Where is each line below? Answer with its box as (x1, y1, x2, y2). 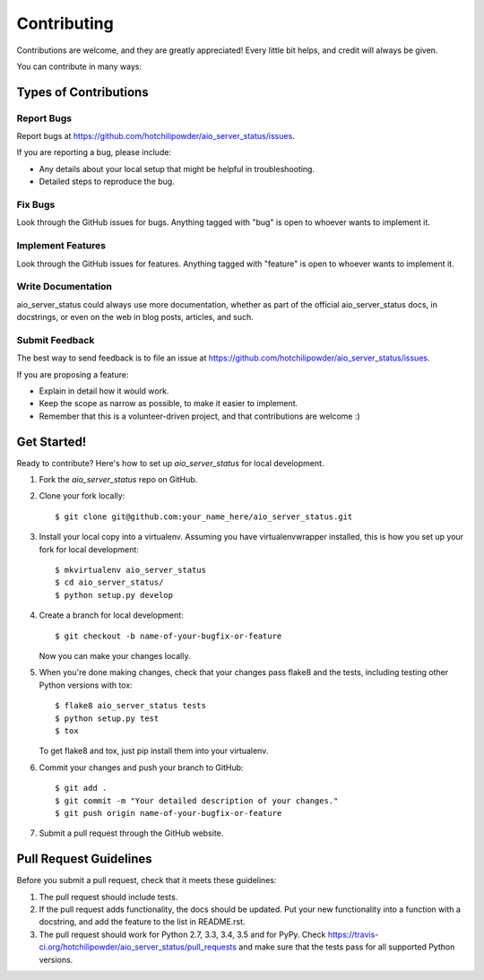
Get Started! (16, 434, 87, 449)
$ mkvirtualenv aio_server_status (55, 565, 206, 576)
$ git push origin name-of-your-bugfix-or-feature (55, 808, 282, 818)
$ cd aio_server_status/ (55, 577, 164, 587)
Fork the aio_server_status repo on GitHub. (39, 474, 198, 485)
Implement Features (16, 239, 107, 252)
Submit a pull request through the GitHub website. (39, 828, 224, 838)
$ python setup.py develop (55, 590, 174, 600)
